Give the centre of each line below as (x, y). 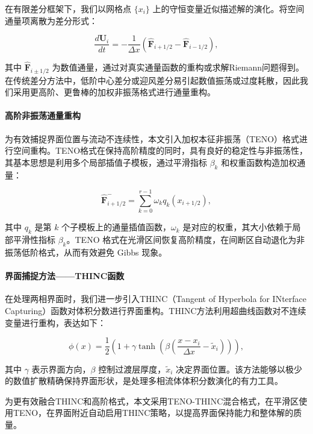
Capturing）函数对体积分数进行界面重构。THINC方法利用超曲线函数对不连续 (156, 310)
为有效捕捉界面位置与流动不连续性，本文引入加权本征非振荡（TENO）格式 (152, 138)
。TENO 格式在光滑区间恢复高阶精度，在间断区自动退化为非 (186, 240)
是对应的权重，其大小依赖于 (237, 227)
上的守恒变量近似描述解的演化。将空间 (228, 8)
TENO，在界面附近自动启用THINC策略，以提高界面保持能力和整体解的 (153, 413)
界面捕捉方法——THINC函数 (65, 276)
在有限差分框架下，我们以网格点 (68, 8)
